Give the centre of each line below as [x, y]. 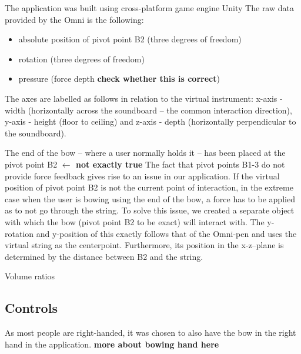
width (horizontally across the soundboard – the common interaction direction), [148, 110]
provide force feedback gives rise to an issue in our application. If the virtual [142, 176]
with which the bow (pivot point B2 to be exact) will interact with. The [135, 221]
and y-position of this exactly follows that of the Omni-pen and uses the [166, 233]
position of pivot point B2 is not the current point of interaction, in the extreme [149, 187]
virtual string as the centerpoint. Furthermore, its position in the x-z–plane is [144, 245]
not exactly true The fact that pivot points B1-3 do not [180, 164]
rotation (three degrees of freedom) [81, 59]
